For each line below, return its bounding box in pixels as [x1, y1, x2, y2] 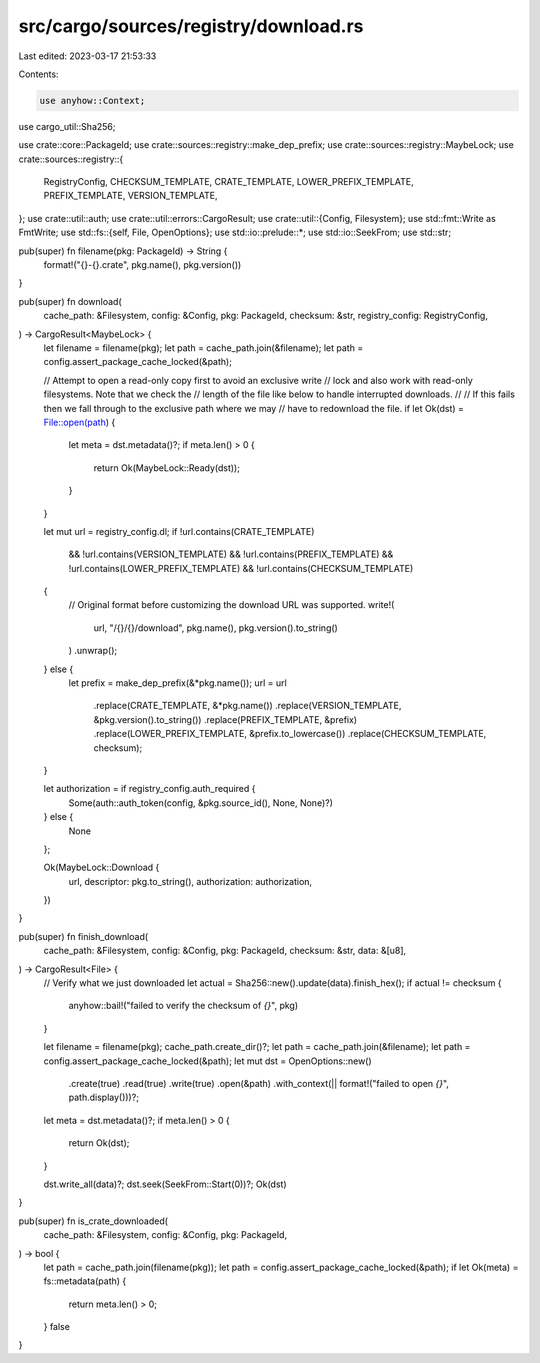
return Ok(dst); [68, 1137, 130, 1149]
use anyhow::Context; [39, 95, 146, 106]
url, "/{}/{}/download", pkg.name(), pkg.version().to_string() [93, 621, 339, 634]
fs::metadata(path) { [43, 1275, 127, 1287]
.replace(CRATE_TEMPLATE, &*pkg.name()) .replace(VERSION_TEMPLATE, [93, 700, 402, 712]
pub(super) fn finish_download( [18, 930, 149, 942]
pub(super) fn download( [18, 295, 122, 307]
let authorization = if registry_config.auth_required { [43, 783, 256, 795]
